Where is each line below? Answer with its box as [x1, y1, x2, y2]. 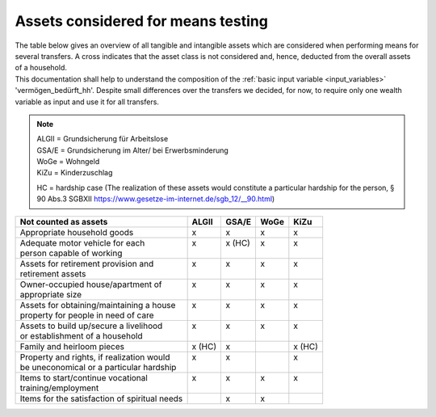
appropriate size [19, 289, 82, 300]
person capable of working [19, 247, 123, 259]
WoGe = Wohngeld [36, 157, 100, 166]
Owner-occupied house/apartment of [19, 279, 162, 290]
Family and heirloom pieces [19, 340, 125, 352]
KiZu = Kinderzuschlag [36, 168, 113, 178]
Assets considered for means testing [15, 12, 268, 30]
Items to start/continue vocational [19, 372, 149, 383]
